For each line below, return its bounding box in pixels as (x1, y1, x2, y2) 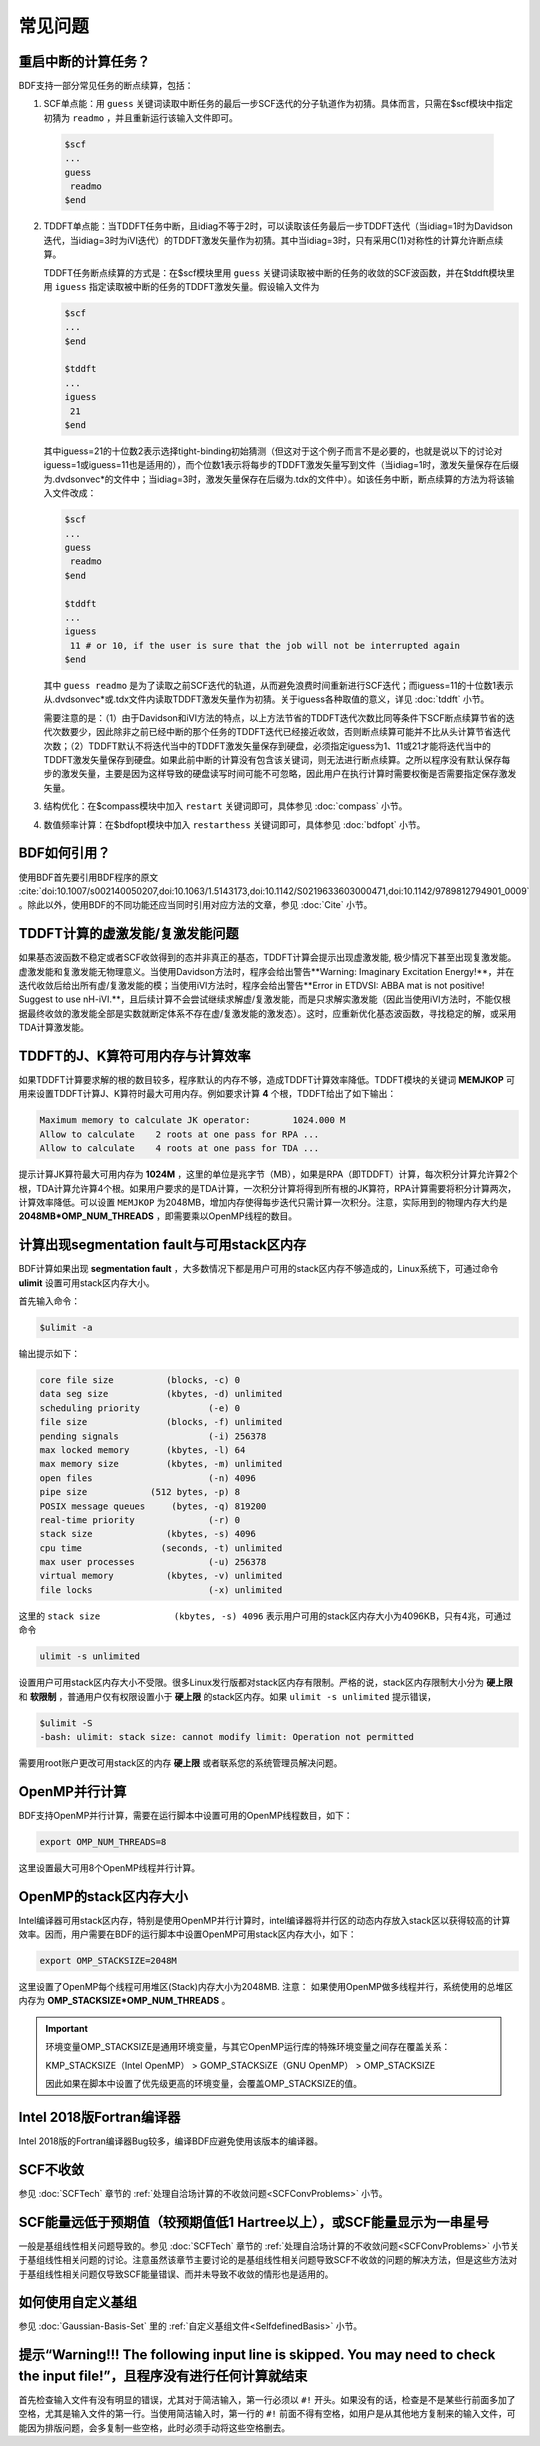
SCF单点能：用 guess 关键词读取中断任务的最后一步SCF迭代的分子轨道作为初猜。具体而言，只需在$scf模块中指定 (43, 98, 514, 110)
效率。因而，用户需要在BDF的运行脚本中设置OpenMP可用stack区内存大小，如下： (18, 1928, 357, 1940)
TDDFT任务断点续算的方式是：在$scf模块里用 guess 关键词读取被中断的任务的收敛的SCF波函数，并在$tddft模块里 (43, 266, 515, 279)
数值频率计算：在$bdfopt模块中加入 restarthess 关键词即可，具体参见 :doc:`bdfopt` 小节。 (43, 818, 426, 830)
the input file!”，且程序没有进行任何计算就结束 (18, 2367, 308, 2384)
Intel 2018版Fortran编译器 (18, 2108, 181, 2125)
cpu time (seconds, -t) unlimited (39, 1542, 283, 1554)
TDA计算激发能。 (18, 1021, 90, 1034)
